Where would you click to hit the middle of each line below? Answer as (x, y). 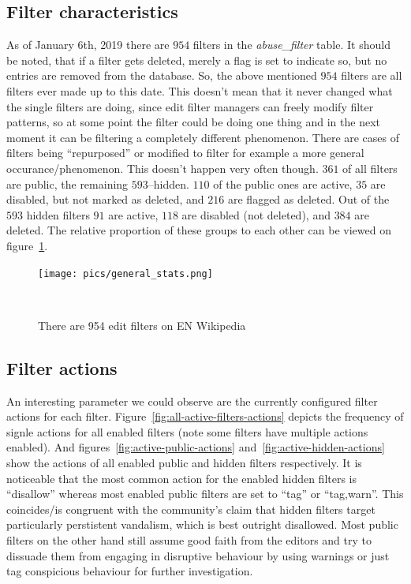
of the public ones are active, (283, 183)
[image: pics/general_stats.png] (125, 273)
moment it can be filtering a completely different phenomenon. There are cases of (203, 137)
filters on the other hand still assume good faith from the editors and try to (189, 539)
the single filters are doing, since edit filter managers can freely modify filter (190, 106)
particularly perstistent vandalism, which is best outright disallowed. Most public (202, 524)
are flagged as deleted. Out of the (308, 199)
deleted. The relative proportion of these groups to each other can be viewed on (199, 230)
